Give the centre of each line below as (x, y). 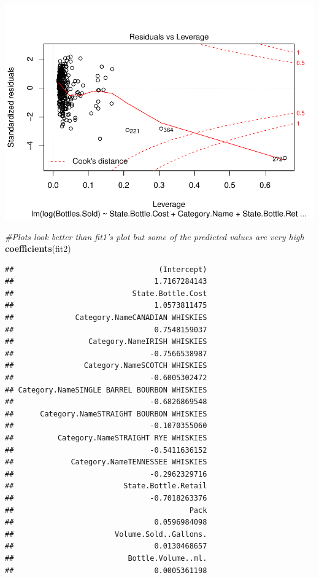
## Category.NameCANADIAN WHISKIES (106, 318)
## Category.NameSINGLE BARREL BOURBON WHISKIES (106, 390)
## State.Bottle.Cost (106, 293)
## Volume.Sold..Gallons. (106, 534)
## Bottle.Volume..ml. (106, 558)
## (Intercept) (106, 269)
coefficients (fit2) (38, 248)
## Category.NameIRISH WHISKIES (106, 342)
